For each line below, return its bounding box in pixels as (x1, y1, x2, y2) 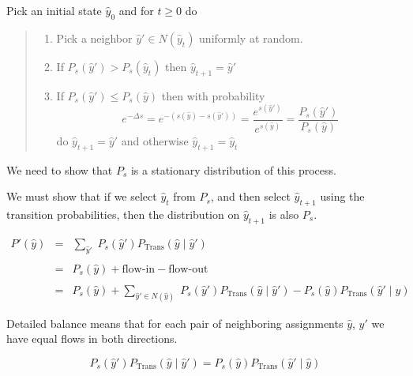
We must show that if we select (6, 188, 157, 205)
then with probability (161, 87, 265, 103)
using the (320, 188, 365, 205)
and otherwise (121, 132, 189, 149)
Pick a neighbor (56, 29, 133, 46)
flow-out (168, 263, 208, 275)
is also (268, 205, 299, 222)
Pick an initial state (6, 2, 102, 18)
